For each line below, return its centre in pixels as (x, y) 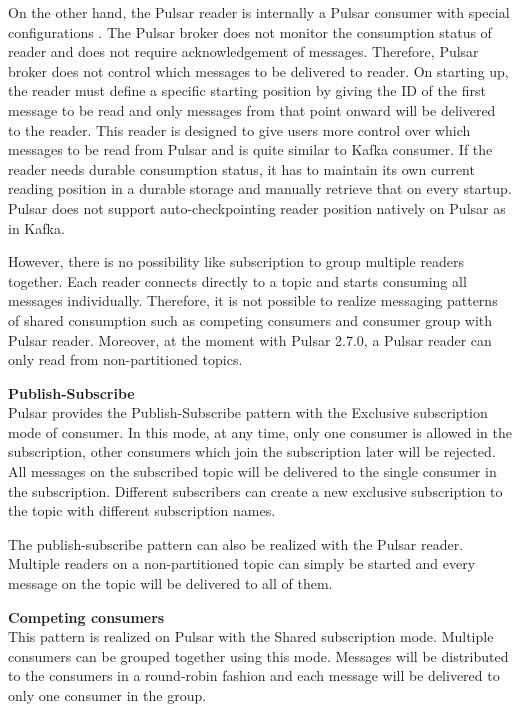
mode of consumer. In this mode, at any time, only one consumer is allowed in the (260, 431)
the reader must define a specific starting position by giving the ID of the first (247, 90)
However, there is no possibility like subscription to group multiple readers (236, 261)
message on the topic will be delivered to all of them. (170, 583)
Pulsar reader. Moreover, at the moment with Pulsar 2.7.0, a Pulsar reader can (250, 339)
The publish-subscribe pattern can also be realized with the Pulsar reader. (236, 543)
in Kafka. (36, 227)
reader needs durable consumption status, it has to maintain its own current (241, 168)
